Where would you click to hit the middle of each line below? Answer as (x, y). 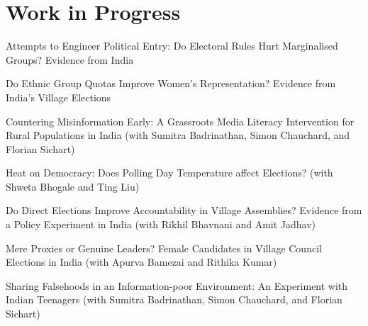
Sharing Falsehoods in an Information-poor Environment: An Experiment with (177, 285)
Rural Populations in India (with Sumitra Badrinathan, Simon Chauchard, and (178, 135)
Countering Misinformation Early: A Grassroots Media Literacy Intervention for (180, 121)
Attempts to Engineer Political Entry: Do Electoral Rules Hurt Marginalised (172, 46)
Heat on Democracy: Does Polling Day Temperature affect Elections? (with (169, 173)
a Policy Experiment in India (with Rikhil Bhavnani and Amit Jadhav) (161, 224)
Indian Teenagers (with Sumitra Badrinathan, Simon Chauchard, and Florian (174, 299)
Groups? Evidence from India (70, 59)
